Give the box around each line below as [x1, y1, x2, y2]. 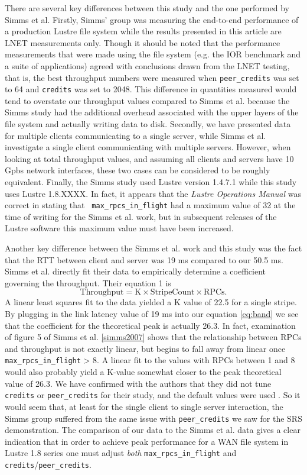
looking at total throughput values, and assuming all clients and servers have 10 [5, 152, 294, 164]
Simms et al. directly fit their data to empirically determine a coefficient [5, 265, 266, 277]
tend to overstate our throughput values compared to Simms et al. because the [5, 94, 290, 106]
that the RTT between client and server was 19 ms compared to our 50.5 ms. [5, 253, 283, 266]
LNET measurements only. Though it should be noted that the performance [5, 36, 280, 49]
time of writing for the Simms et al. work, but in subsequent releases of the [5, 210, 277, 222]
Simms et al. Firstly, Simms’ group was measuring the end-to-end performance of [5, 13, 299, 25]
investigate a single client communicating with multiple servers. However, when [5, 141, 291, 153]
